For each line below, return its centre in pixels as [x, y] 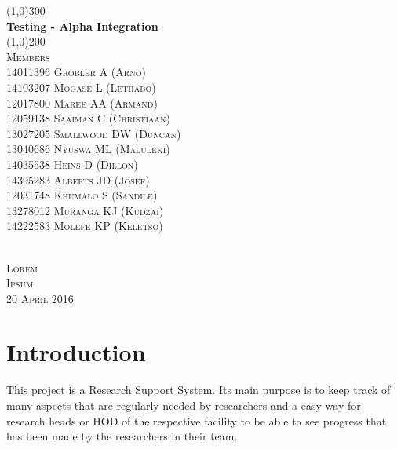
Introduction [76, 352]
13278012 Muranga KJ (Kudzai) [85, 210]
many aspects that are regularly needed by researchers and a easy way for [184, 405]
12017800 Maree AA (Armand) [82, 102]
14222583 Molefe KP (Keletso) [85, 226]
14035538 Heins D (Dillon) [72, 164]
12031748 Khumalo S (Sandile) [82, 195]
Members [28, 56]
